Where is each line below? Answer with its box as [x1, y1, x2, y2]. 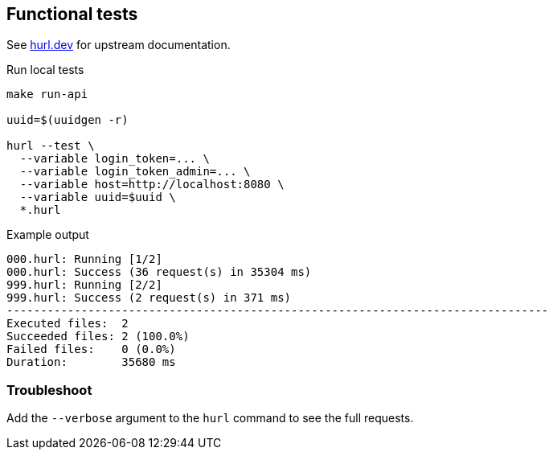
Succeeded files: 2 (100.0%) [6, 330, 190, 343]
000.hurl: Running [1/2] [6, 253, 162, 266]
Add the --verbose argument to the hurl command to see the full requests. [6, 411, 414, 425]
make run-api [6, 88, 88, 101]
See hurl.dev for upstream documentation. [6, 38, 231, 52]
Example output [6, 228, 89, 242]
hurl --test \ [6, 139, 95, 153]
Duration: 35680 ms [6, 355, 176, 369]
